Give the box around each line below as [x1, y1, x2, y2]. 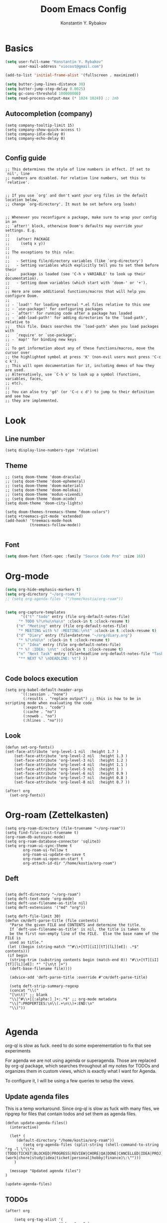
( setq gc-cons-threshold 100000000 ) [5, 91, 81, 96]
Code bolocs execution [5, 674, 79, 683]
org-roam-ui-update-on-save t [23, 852, 85, 857]
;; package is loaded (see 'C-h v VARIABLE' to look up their [5, 272, 146, 277]
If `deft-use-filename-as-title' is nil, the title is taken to [9, 927, 146, 932]
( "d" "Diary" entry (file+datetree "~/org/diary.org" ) [16, 632, 133, 638]
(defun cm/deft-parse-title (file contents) [5, 918, 99, 923]
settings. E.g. [5, 228, 37, 233]
